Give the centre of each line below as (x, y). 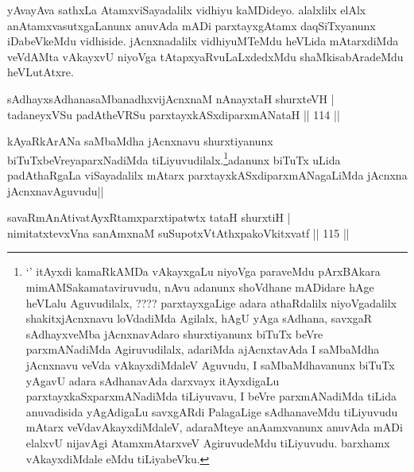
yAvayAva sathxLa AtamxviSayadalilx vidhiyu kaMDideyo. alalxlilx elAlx (187, 10)
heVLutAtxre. (41, 72)
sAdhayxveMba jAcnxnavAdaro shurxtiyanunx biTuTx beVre (174, 333)
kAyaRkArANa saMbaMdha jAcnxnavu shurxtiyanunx (140, 141)
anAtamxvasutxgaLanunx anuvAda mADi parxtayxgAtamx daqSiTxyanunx (192, 25)
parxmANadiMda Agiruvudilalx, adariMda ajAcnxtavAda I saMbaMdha (203, 349)
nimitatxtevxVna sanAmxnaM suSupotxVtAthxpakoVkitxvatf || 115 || (178, 232)
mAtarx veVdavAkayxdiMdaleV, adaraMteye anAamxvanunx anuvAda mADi (214, 427)
